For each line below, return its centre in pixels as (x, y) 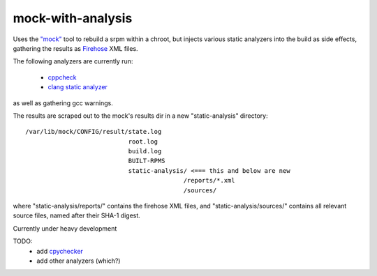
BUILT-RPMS (147, 161)
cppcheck (62, 77)
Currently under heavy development (65, 228)
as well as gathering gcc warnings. (63, 103)
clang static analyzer (78, 87)
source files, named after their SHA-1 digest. (77, 215)
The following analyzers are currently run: (73, 61)
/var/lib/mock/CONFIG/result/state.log (94, 132)
